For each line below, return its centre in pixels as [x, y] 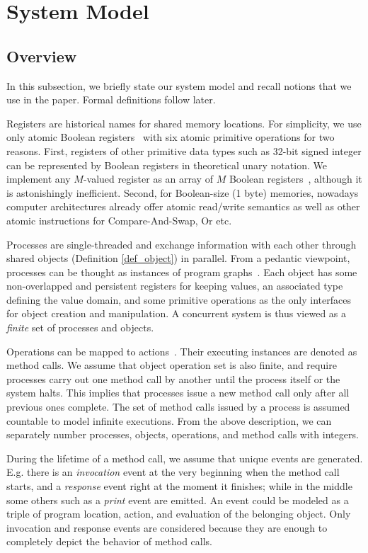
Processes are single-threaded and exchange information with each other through [182, 244]
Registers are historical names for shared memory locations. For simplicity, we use [184, 123]
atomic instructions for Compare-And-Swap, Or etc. [119, 220]
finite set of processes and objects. [80, 327]
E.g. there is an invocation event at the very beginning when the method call [173, 472]
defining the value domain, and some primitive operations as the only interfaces [179, 299]
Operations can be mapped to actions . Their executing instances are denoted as [182, 351]
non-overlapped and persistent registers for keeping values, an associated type [175, 286]
